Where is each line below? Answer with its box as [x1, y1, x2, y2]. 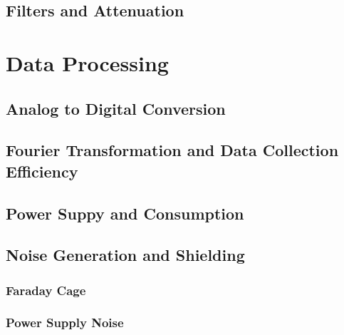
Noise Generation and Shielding [6, 244, 245, 266]
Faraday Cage [6, 281, 86, 299]
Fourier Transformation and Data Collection [6, 139, 339, 161]
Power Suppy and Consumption [6, 202, 244, 224]
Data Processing [6, 48, 169, 77]
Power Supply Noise [6, 314, 124, 331]
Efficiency [6, 160, 78, 182]
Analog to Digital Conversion [6, 97, 226, 119]
